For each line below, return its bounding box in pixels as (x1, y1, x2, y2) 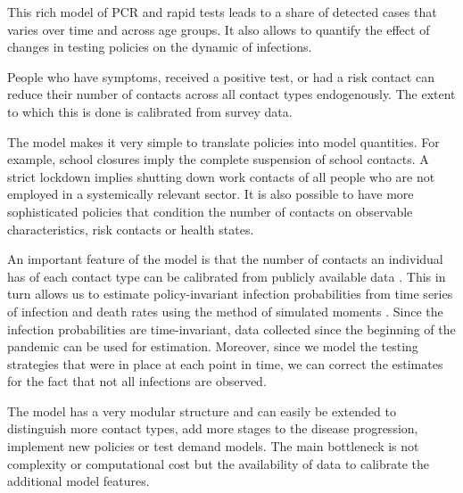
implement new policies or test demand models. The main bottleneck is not (7, 437, 419, 456)
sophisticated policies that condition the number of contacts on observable (7, 201, 413, 220)
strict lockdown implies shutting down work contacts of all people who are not (7, 167, 435, 185)
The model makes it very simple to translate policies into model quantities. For (7, 132, 440, 151)
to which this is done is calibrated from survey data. (7, 102, 293, 120)
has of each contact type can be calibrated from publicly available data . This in (7, 267, 446, 285)
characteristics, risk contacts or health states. (7, 219, 254, 238)
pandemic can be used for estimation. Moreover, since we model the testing (7, 337, 418, 356)
